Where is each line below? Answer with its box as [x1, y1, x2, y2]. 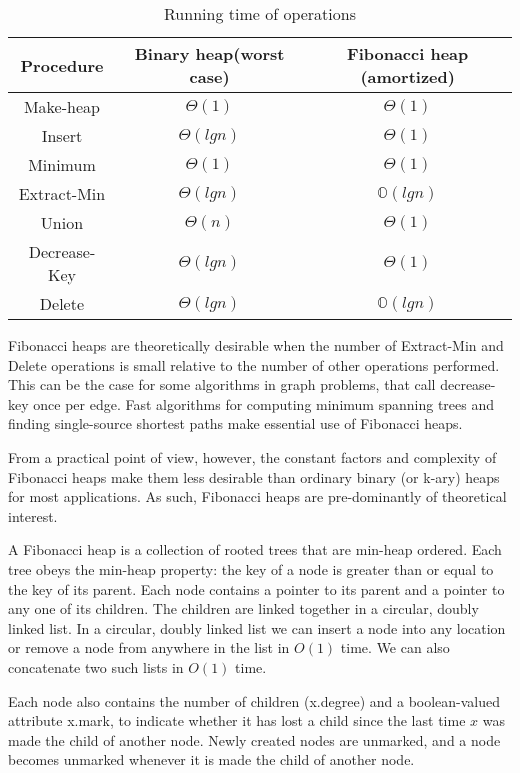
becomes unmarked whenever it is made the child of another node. [8, 749, 415, 770]
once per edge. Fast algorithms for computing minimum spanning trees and [33, 393, 494, 414]
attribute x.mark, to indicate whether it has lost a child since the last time [8, 710, 466, 731]
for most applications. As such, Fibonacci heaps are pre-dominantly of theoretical [8, 486, 507, 507]
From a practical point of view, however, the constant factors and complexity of [8, 446, 497, 467]
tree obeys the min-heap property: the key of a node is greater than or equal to [8, 558, 494, 579]
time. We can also [340, 637, 450, 658]
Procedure [20, 53, 104, 77]
